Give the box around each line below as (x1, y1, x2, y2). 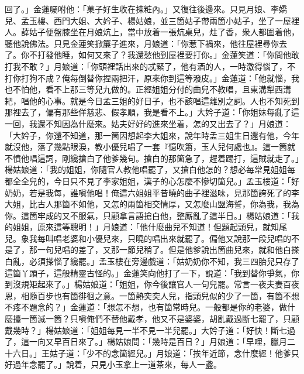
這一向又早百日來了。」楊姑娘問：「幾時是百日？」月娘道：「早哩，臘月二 (20, 335, 295, 348)
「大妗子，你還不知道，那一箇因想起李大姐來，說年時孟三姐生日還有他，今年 (5, 129, 299, 141)
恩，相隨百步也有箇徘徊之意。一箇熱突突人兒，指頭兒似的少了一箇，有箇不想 (5, 289, 299, 301)
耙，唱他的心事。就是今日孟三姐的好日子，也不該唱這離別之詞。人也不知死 (5, 94, 291, 107)
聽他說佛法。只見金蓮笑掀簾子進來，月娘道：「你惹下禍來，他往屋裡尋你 (5, 37, 279, 49)
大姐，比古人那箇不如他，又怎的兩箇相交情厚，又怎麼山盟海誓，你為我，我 (5, 198, 291, 210)
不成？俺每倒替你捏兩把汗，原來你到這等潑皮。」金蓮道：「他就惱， (37, 71, 291, 84)
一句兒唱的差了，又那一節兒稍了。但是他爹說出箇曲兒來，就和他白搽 (37, 243, 299, 256)
